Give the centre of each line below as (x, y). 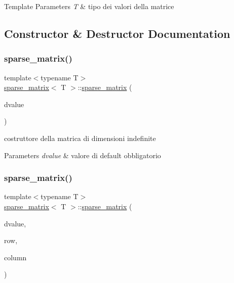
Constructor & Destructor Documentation (117, 33)
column (15, 257)
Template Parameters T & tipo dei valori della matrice (89, 6)
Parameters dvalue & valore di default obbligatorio (83, 155)
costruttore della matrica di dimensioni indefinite (80, 138)
